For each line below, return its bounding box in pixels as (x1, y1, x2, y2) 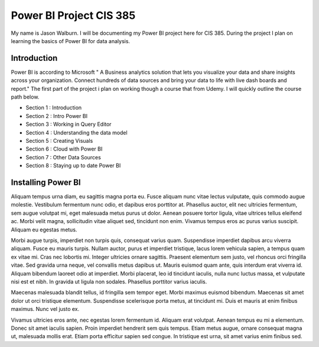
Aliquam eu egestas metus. (11, 226, 77, 233)
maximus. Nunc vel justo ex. (11, 306, 80, 313)
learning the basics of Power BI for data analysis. (11, 37, 130, 44)
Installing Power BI (11, 177, 81, 187)
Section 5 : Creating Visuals (25, 137, 93, 144)
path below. (11, 93, 40, 100)
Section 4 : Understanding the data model (25, 129, 128, 136)
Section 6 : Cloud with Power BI (25, 145, 103, 153)
